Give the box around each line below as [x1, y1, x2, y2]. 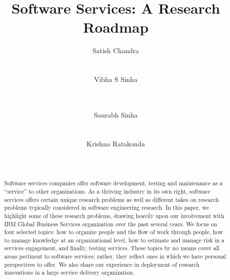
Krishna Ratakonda [86, 138, 145, 148]
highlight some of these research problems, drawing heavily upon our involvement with [4, 211, 225, 220]
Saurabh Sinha [94, 109, 138, 120]
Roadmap [83, 17, 149, 37]
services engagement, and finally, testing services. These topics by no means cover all [4, 244, 220, 252]
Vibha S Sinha [94, 74, 138, 84]
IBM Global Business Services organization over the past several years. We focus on [4, 220, 217, 228]
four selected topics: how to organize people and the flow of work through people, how [4, 228, 223, 236]
